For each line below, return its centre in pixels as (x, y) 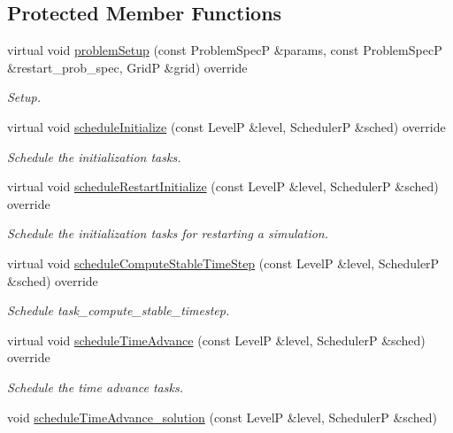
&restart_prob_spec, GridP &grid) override (127, 67)
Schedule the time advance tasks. (95, 387)
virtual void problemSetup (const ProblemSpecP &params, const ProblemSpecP (225, 50)
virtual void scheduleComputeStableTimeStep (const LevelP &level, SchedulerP (223, 263)
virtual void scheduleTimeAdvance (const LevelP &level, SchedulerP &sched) (216, 340)
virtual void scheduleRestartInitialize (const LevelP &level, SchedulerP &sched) (223, 186)
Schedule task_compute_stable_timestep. (119, 310)
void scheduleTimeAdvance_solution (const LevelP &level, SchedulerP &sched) (222, 417)
